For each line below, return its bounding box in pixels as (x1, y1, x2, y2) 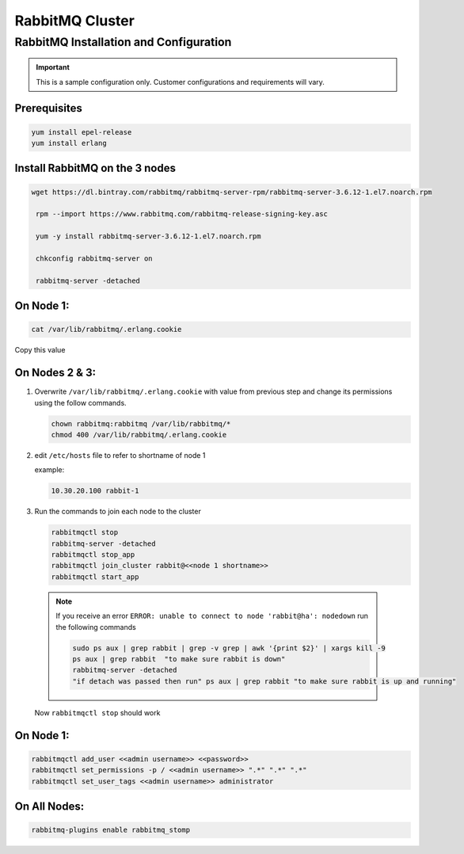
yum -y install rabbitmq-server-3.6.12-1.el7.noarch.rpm (36, 232, 261, 241)
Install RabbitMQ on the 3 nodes (14, 162, 176, 175)
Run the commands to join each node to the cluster (34, 507, 201, 517)
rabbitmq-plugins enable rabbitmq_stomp (31, 825, 190, 835)
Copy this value (14, 345, 66, 355)
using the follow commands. (34, 398, 127, 407)
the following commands (55, 622, 136, 631)
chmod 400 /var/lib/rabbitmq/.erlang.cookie (51, 430, 227, 439)
